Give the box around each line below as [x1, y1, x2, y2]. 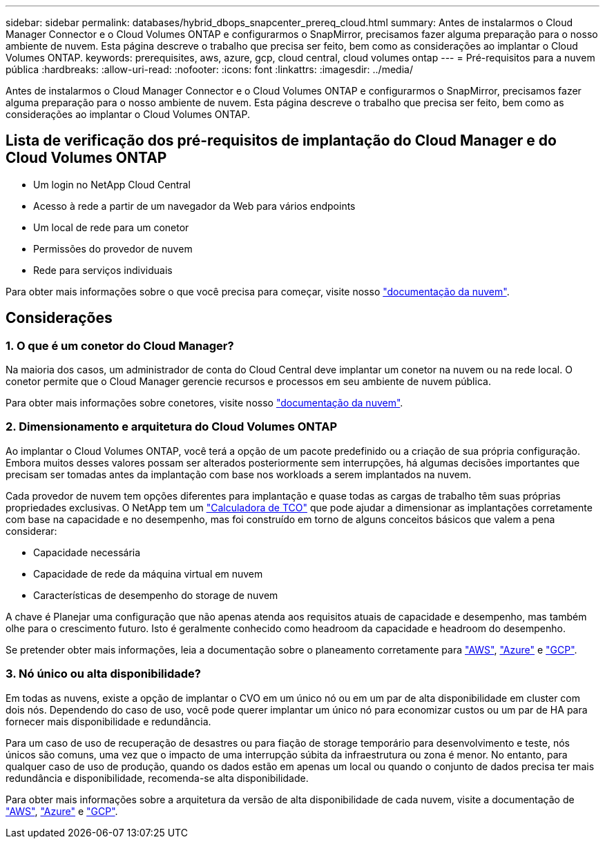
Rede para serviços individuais [33, 264, 173, 276]
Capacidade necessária [33, 546, 141, 558]
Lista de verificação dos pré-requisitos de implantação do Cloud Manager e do [6, 132, 557, 150]
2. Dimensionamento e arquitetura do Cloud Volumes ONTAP [6, 420, 338, 434]
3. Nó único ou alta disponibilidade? [6, 667, 201, 681]
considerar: [6, 524, 57, 537]
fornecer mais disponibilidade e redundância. [6, 715, 211, 727]
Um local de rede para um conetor [33, 221, 189, 233]
